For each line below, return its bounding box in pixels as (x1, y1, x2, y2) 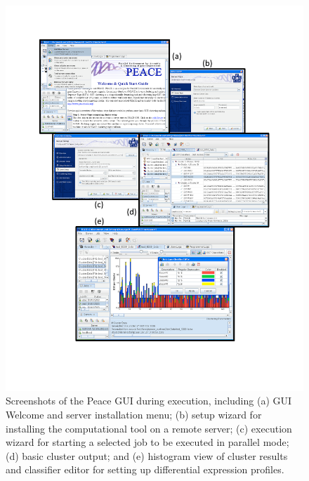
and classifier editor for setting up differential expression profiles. (6, 462, 284, 477)
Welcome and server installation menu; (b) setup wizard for (6, 407, 262, 422)
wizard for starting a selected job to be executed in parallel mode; (6, 435, 289, 449)
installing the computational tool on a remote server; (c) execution (6, 421, 292, 435)
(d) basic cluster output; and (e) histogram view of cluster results (6, 448, 288, 463)
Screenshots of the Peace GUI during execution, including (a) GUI (6, 393, 292, 408)
